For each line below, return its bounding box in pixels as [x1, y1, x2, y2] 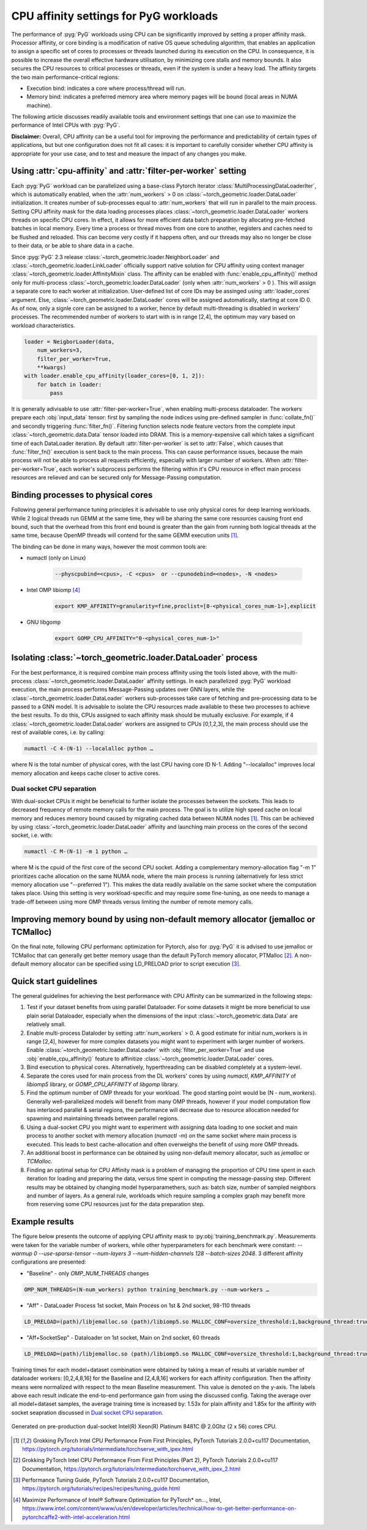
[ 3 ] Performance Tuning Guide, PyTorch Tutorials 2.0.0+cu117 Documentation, [13, 1476, 210, 1484]
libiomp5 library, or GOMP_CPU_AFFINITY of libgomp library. [26, 1081, 179, 1088]
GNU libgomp [26, 618, 61, 626]
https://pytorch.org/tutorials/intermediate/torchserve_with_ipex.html [22, 1445, 194, 1452]
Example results [11, 1217, 75, 1227]
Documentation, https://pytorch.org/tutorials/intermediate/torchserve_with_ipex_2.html [22, 1465, 241, 1472]
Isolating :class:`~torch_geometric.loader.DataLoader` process [11, 653, 258, 663]
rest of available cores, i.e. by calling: [11, 729, 105, 736]
